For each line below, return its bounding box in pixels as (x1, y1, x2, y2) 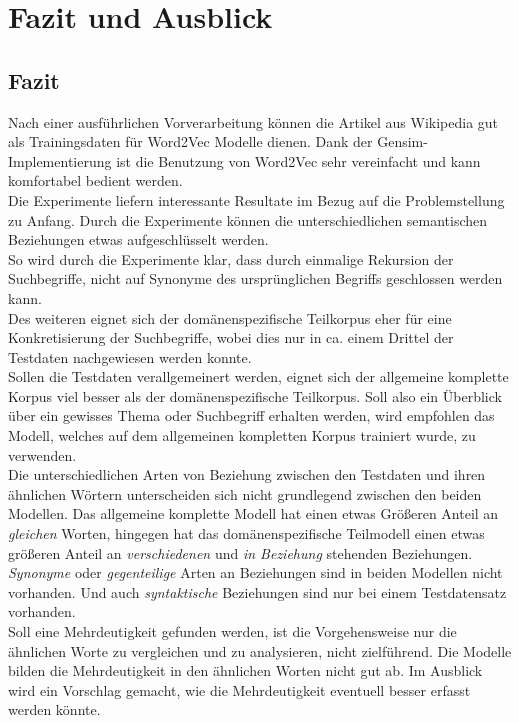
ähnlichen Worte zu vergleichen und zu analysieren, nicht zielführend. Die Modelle (8, 640, 512, 661)
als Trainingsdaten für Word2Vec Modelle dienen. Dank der (8, 131, 373, 152)
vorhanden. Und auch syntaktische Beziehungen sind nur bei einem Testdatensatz (8, 581, 507, 602)
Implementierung (8, 150, 112, 171)
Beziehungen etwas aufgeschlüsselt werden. (8, 229, 269, 250)
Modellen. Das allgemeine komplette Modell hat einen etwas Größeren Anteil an (8, 503, 499, 524)
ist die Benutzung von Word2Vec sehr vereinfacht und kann (116, 150, 481, 171)
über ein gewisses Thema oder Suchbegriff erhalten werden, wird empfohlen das (8, 405, 495, 426)
